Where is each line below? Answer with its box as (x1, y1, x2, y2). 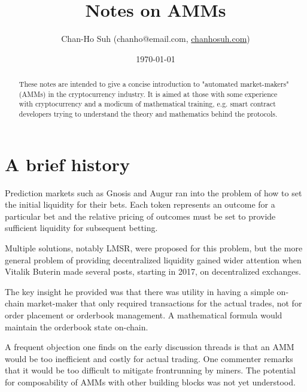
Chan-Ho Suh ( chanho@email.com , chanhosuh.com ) (61, 32, 250, 45)
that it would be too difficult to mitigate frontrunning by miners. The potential (5, 364, 296, 376)
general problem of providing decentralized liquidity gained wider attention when (5, 253, 302, 266)
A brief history (5, 151, 130, 176)
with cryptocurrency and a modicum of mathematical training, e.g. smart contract (19, 99, 276, 109)
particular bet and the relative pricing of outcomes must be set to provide (5, 209, 276, 222)
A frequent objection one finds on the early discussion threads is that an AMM (5, 341, 294, 353)
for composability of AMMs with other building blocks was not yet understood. (5, 375, 296, 388)
